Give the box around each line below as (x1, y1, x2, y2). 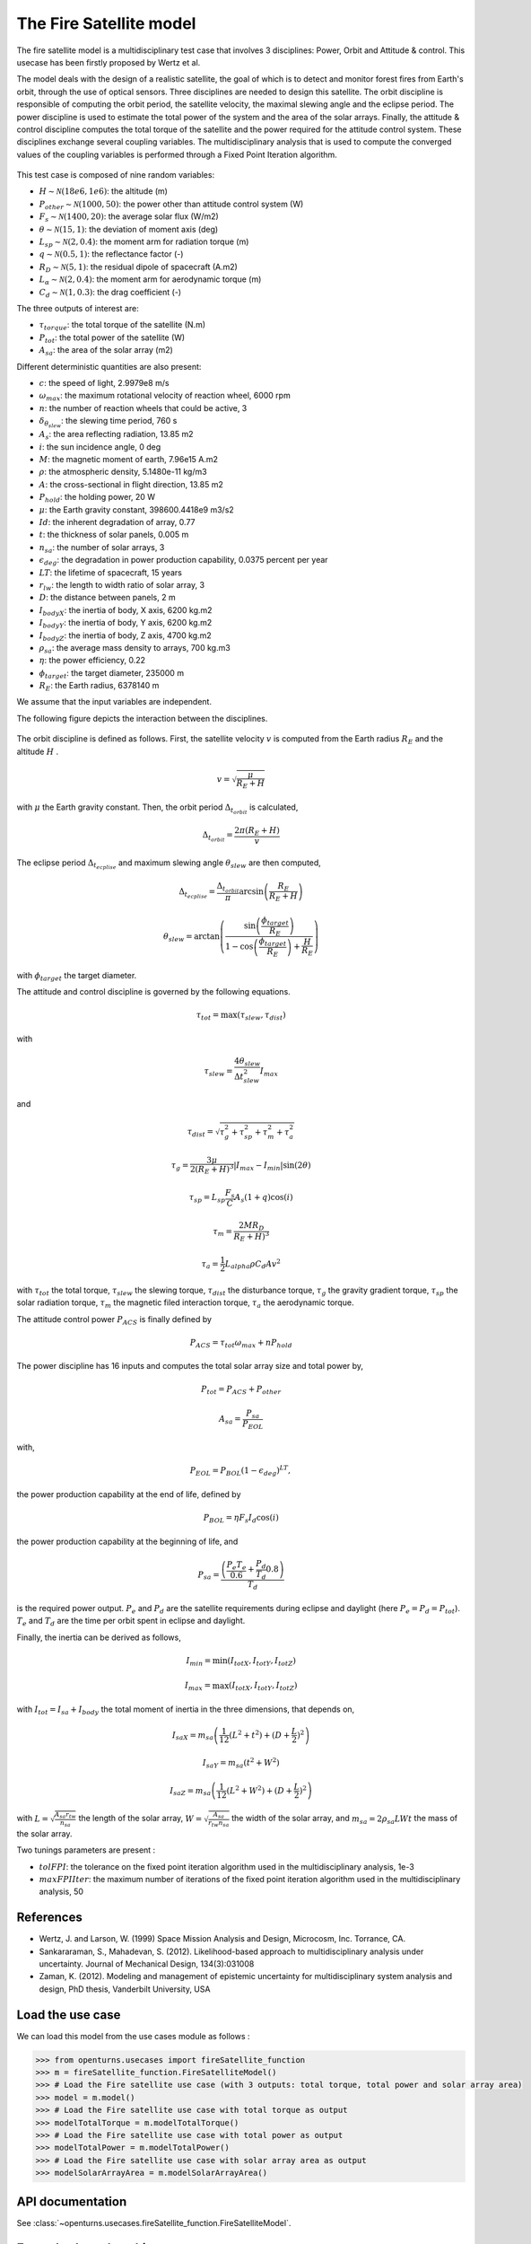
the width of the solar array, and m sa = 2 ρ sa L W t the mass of (231, 1813, 457, 1826)
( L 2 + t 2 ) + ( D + (229, 1729, 291, 1740)
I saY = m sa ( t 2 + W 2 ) (202, 1756, 280, 1770)
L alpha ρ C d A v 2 (224, 1257, 282, 1271)
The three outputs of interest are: (16, 302, 139, 313)
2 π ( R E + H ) (234, 825, 280, 837)
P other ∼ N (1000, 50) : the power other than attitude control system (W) (39, 198, 304, 211)
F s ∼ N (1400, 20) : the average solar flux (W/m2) (39, 211, 219, 224)
